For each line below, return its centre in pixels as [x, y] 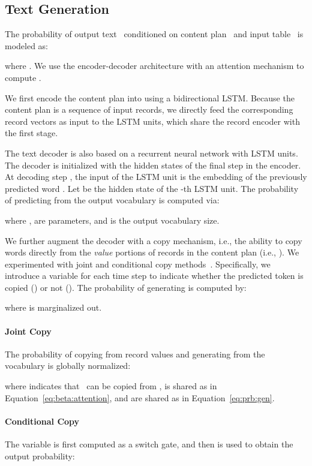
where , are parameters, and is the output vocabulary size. [112, 220]
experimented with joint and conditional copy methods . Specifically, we [138, 264]
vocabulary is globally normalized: [68, 366]
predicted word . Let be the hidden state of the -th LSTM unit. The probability [152, 188]
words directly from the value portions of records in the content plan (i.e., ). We [152, 252]
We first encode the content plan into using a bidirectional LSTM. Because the [150, 97]
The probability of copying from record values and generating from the [135, 354]
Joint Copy [28, 331]
